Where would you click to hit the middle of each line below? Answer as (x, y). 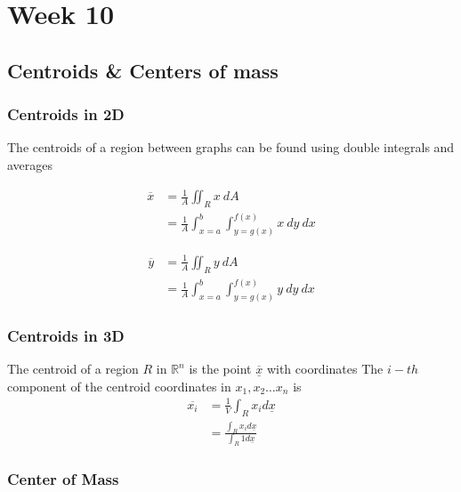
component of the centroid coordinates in (119, 386)
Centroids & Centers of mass (143, 70)
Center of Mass (63, 479)
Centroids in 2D (66, 114)
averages (30, 164)
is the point (220, 369)
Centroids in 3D (66, 335)
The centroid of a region (73, 369)
